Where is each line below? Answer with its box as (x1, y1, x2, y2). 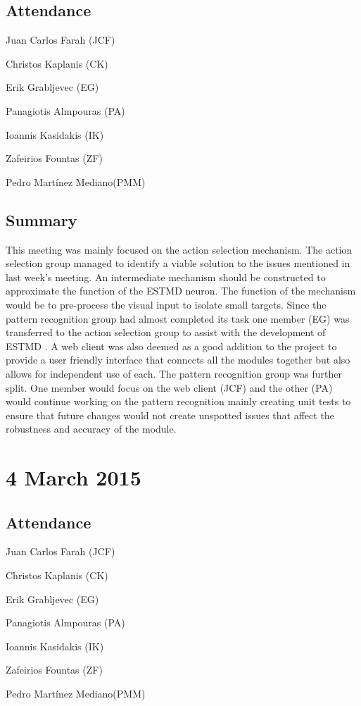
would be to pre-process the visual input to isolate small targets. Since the (6, 297, 327, 311)
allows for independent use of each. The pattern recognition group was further (6, 366, 343, 380)
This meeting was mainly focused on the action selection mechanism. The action (6, 242, 353, 256)
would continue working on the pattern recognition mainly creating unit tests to (6, 394, 351, 409)
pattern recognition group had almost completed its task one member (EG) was (6, 311, 350, 326)
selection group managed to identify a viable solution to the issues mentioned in (6, 256, 350, 271)
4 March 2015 (6, 463, 141, 492)
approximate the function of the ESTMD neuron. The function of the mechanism (6, 283, 356, 298)
